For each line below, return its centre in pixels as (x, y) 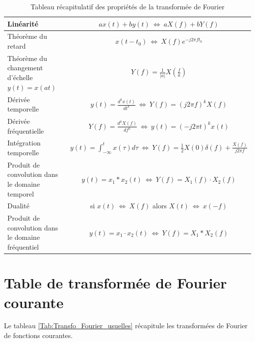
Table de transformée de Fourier (115, 283)
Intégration (24, 143)
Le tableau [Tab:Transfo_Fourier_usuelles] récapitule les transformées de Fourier (126, 326)
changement (25, 68)
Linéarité (23, 23)
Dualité (18, 206)
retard (17, 46)
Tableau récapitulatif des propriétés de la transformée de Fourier (127, 6)
